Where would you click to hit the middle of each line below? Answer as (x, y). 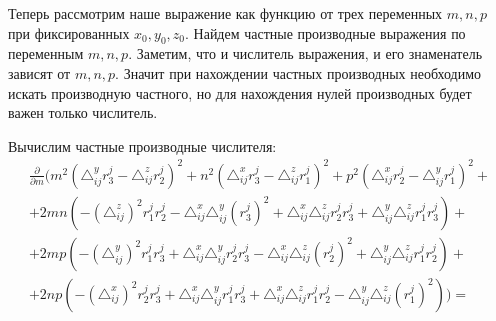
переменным (46, 53)
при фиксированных (69, 32)
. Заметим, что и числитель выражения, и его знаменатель (305, 53)
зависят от (39, 72)
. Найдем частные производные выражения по (325, 32)
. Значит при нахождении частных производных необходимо (298, 72)
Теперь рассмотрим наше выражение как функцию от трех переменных (225, 13)
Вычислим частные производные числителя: (142, 145)
